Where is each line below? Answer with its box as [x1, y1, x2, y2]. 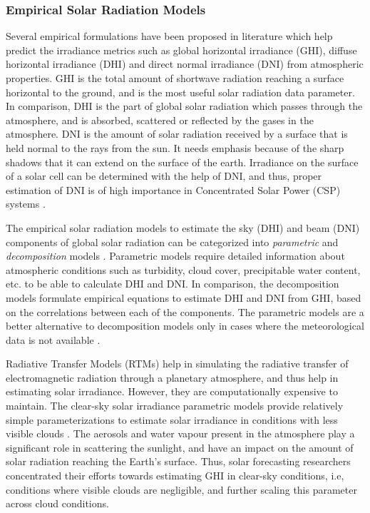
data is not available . [6, 332, 101, 347]
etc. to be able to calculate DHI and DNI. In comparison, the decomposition [6, 276, 339, 291]
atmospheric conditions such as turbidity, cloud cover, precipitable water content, [6, 262, 361, 277]
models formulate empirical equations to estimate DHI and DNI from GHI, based [6, 290, 361, 305]
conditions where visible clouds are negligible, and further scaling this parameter [6, 482, 357, 497]
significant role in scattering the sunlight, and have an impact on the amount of [6, 440, 354, 454]
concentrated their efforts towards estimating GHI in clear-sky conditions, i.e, [6, 468, 344, 483]
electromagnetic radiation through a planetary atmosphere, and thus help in [6, 370, 339, 385]
